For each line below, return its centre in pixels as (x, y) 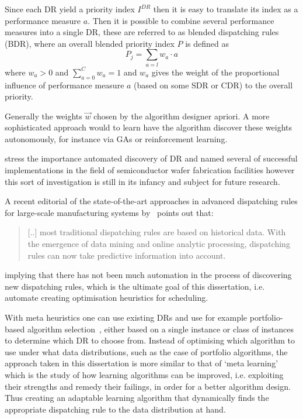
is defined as (207, 43)
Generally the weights (43, 116)
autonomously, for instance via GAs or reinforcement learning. (116, 138)
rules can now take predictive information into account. (127, 255)
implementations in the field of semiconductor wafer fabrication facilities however (150, 170)
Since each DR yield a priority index (70, 9)
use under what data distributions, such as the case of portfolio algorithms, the (146, 351)
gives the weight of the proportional (215, 72)
